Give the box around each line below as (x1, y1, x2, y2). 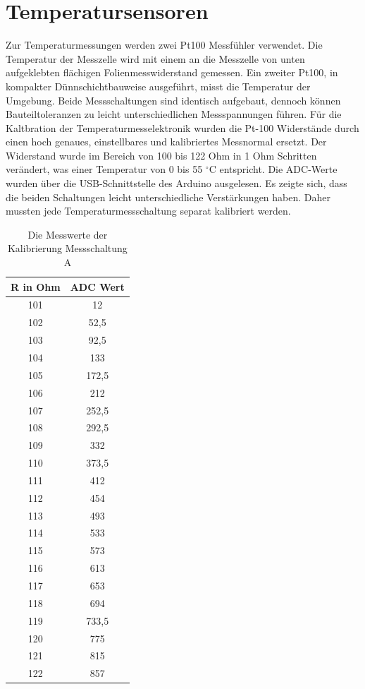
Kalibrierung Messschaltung (7, 241, 128, 256)
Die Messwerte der (27, 227, 108, 241)
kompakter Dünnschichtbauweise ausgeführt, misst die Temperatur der (6, 78, 311, 93)
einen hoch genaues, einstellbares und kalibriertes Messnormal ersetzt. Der (6, 134, 327, 149)
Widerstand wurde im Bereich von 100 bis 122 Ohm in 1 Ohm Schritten (6, 148, 317, 162)
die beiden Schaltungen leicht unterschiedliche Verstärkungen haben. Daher (6, 189, 330, 204)
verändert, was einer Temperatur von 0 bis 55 (6, 162, 203, 176)
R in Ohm (11, 279, 61, 294)
